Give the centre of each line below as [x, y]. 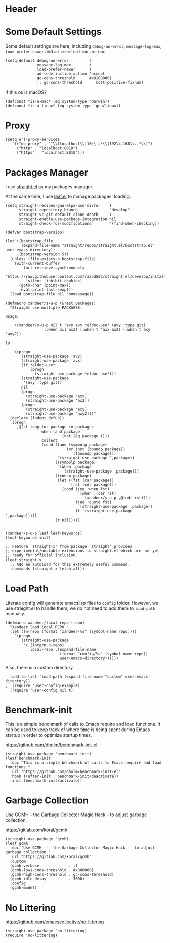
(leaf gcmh [17, 843]
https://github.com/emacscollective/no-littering [55, 922]
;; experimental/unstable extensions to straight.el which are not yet [82, 551]
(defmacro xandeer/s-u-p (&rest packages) [51, 303]
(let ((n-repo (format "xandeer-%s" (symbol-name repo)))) [73, 631]
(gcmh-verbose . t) [44, 866]
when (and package [61, 432]
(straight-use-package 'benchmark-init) [49, 754]
